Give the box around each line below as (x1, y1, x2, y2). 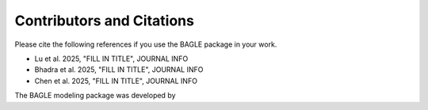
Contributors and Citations (14, 12, 194, 29)
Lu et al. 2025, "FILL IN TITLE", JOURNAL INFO (34, 54, 189, 63)
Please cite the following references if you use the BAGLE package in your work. (14, 40, 277, 49)
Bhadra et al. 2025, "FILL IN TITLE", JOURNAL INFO (34, 65, 204, 74)
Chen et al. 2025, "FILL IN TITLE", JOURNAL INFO (34, 76, 198, 85)
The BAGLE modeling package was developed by (14, 91, 176, 101)
